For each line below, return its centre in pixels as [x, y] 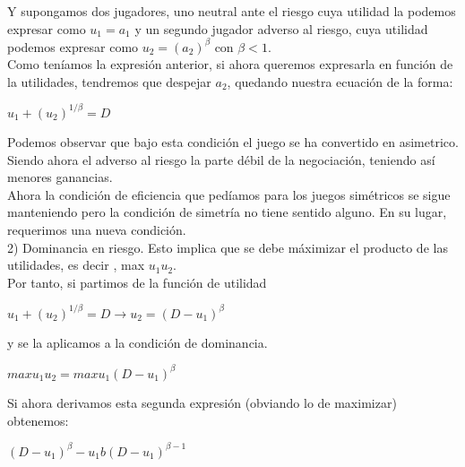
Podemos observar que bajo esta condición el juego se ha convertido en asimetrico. [233, 141]
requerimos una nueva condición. [97, 229]
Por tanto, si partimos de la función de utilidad [137, 282]
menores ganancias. [60, 177]
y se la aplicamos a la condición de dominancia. [138, 342]
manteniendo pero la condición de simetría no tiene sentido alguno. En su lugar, [227, 212]
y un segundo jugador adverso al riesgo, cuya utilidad [281, 28]
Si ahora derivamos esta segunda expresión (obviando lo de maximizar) [202, 402]
